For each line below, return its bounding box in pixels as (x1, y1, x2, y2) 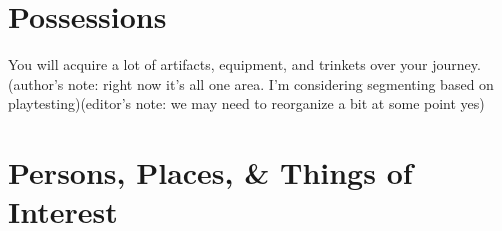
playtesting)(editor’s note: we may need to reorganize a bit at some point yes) (8, 93, 485, 114)
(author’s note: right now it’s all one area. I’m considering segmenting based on (8, 73, 494, 94)
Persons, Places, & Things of (8, 152, 413, 193)
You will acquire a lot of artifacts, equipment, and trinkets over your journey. (8, 54, 481, 75)
